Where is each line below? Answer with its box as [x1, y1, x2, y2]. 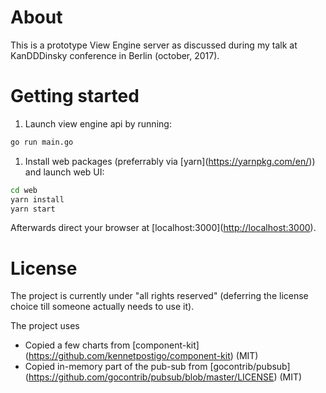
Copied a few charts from [24, 339, 131, 351]
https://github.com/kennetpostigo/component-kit [28, 350, 231, 362]
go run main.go [10, 137, 74, 147]
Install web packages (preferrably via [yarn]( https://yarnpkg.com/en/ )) [24, 155, 316, 167]
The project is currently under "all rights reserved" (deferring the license [10, 290, 309, 302]
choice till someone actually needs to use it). [10, 301, 195, 313]
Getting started [10, 85, 140, 108]
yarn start [10, 204, 56, 214]
